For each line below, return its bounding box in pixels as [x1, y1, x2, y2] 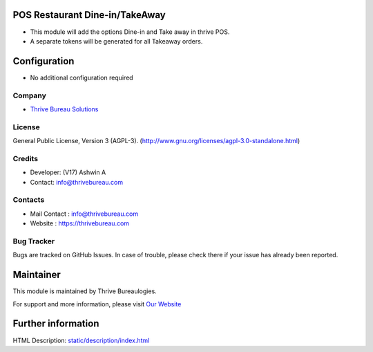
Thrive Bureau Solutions [30, 104, 99, 113]
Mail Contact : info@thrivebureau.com [30, 210, 138, 218]
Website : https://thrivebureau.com [30, 219, 130, 228]
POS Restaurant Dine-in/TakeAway [12, 9, 166, 21]
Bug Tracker [12, 236, 55, 246]
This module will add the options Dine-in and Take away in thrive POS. [30, 28, 230, 36]
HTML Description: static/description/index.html [12, 336, 150, 344]
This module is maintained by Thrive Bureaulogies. [12, 287, 157, 295]
